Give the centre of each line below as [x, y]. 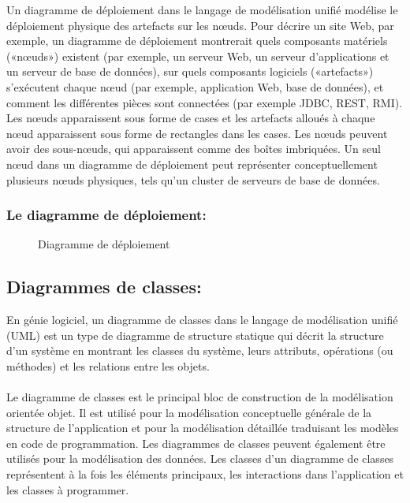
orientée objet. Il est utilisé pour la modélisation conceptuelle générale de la [189, 412]
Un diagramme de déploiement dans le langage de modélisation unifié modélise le [202, 9]
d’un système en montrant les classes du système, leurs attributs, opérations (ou [200, 350]
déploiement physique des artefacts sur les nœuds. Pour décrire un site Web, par [200, 25]
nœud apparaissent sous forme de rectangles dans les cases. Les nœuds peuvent [197, 133]
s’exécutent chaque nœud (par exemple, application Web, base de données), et [195, 86]
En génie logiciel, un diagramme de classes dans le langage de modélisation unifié [202, 320]
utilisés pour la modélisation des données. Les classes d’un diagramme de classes [200, 458]
